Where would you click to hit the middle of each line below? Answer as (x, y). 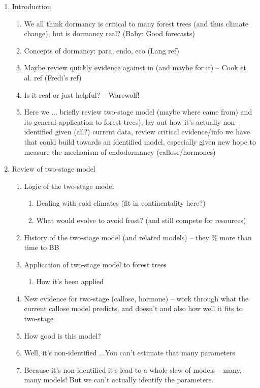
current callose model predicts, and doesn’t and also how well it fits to (133, 308)
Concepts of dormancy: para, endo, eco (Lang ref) (102, 50)
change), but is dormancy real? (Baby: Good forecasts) (109, 33)
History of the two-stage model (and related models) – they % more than (138, 237)
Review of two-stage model (54, 169)
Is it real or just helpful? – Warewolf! (82, 94)
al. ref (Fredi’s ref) (53, 77)
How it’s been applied (70, 281)
